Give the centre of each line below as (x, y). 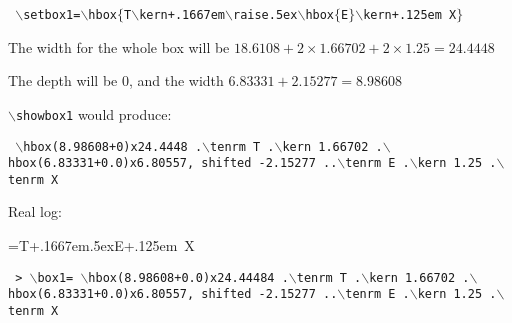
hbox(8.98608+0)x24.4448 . (113, 146)
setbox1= (52, 15)
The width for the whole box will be (119, 46)
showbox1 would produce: (93, 113)
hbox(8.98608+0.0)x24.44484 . (188, 277)
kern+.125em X (410, 15)
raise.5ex (265, 15)
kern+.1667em (182, 15)
